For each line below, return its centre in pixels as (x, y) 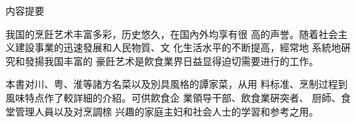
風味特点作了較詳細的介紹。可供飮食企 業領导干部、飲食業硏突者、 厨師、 (174, 97)
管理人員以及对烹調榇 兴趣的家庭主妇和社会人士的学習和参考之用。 (167, 111)
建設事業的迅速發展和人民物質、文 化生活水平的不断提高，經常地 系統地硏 (183, 47)
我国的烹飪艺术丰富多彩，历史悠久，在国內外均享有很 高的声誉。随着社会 (172, 34)
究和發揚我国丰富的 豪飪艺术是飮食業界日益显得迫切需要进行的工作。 (162, 60)
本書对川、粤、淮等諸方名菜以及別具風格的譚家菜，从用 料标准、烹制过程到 (177, 84)
